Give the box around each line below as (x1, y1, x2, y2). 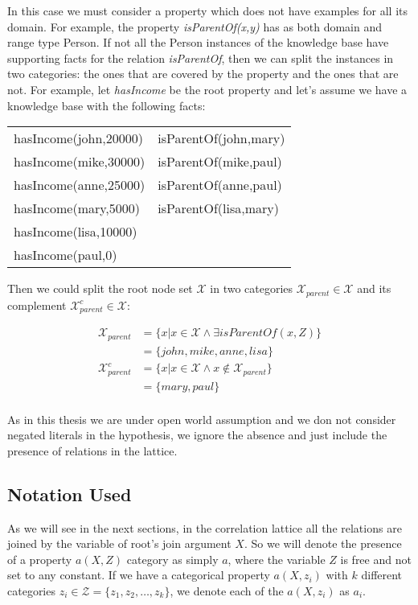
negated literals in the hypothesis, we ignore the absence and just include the (7, 426, 387, 443)
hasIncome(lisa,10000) (14, 222, 137, 241)
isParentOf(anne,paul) (158, 175, 282, 195)
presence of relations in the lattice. (7, 442, 178, 459)
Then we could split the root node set (7, 280, 193, 297)
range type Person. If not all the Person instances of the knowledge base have (7, 34, 389, 51)
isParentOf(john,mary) (158, 129, 285, 148)
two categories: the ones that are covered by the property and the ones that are (7, 65, 399, 82)
